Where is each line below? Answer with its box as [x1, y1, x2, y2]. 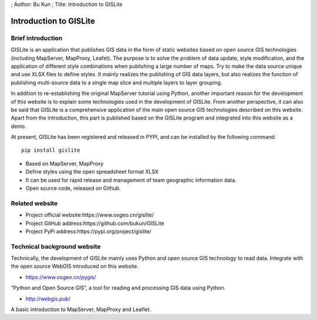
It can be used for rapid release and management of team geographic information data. [25, 176, 237, 183]
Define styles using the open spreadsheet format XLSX [25, 168, 158, 175]
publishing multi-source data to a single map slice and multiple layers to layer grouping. [11, 79, 222, 86]
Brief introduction [11, 34, 63, 42]
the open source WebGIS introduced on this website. [11, 263, 139, 270]
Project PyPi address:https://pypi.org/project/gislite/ [25, 227, 152, 234]
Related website [11, 199, 58, 207]
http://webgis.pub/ [25, 295, 70, 302]
